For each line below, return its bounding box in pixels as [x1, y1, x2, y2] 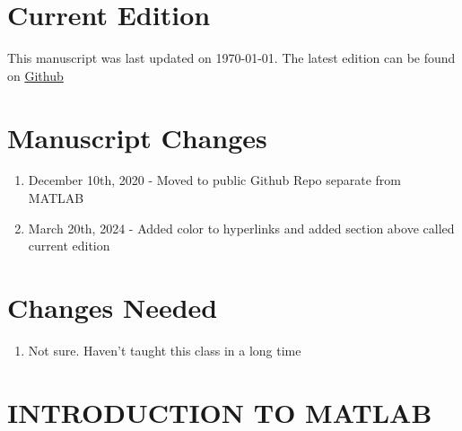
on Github [7, 66, 64, 84]
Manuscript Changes [7, 119, 267, 155]
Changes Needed [7, 289, 218, 325]
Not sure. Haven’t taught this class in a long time [28, 340, 301, 359]
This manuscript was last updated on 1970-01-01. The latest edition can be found [7, 48, 456, 67]
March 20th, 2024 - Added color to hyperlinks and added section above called [28, 218, 455, 237]
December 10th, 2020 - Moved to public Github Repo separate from [28, 171, 402, 189]
